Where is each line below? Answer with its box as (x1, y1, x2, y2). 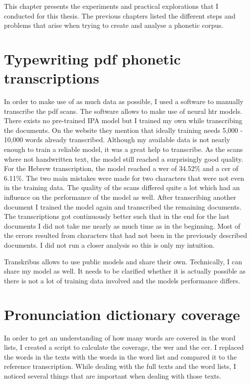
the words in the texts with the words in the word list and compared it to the (4, 351, 237, 362)
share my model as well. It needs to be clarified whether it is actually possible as (4, 266, 246, 276)
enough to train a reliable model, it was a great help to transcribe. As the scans (4, 144, 243, 154)
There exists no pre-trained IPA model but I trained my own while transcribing (4, 115, 243, 126)
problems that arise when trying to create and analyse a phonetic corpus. (4, 20, 224, 30)
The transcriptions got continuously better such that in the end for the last (4, 211, 230, 221)
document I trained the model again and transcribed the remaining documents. (4, 201, 242, 212)
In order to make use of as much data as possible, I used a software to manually (4, 96, 244, 107)
